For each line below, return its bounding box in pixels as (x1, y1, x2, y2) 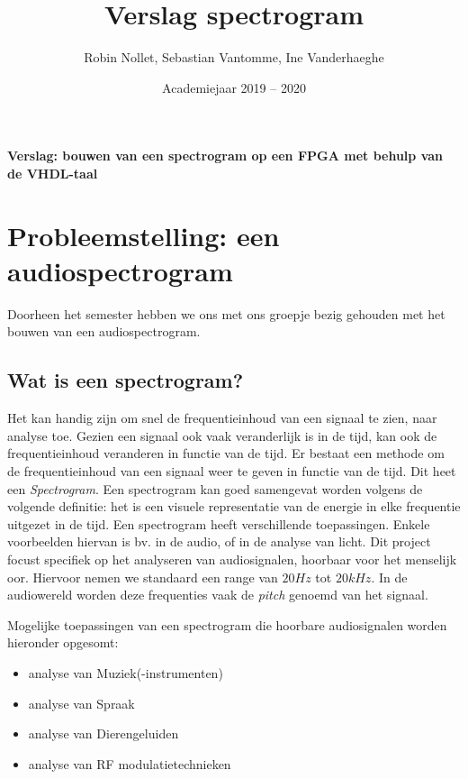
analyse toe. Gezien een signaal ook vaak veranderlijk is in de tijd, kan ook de (7, 426, 437, 444)
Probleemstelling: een (7, 216, 280, 253)
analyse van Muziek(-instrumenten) (28, 663, 223, 682)
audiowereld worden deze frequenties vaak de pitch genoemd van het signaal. (7, 585, 428, 604)
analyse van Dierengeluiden (28, 724, 179, 743)
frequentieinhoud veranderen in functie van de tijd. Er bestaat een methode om (7, 444, 445, 463)
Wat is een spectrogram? (7, 366, 244, 394)
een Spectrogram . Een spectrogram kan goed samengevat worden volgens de (7, 479, 423, 498)
